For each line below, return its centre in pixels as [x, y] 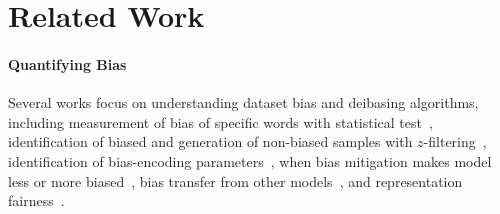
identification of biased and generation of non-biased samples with [210, 141]
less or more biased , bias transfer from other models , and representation [235, 180]
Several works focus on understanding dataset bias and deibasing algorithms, [243, 102]
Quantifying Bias [67, 63]
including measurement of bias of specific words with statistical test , [220, 121]
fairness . [36, 200]
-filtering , [455, 141]
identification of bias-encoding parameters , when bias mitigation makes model [250, 160]
